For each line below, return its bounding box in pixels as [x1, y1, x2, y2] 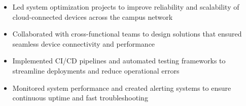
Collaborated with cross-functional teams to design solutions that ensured [12, 28, 242, 39]
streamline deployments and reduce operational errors [12, 65, 180, 76]
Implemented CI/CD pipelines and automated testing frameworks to [12, 55, 226, 66]
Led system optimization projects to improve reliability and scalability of [12, 2, 239, 12]
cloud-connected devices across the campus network [12, 11, 173, 22]
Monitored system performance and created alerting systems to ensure [12, 82, 231, 93]
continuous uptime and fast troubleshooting [12, 92, 148, 103]
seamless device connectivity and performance [12, 38, 155, 49]
